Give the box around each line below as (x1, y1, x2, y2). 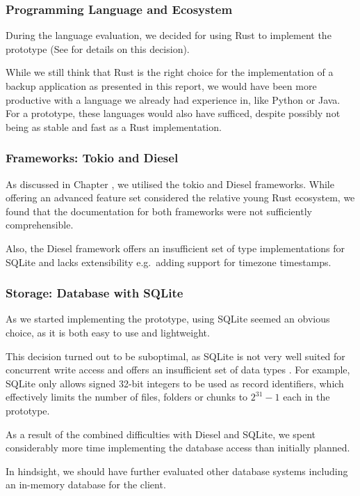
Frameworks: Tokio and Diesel (6, 149, 179, 166)
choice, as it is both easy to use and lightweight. (6, 325, 210, 339)
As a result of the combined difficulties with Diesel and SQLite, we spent (6, 426, 316, 441)
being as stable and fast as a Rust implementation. (6, 119, 222, 134)
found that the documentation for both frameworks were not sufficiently (6, 203, 312, 218)
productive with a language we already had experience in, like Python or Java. (6, 92, 341, 107)
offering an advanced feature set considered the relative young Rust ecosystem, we (6, 190, 355, 205)
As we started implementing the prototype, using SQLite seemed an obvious (6, 311, 330, 326)
